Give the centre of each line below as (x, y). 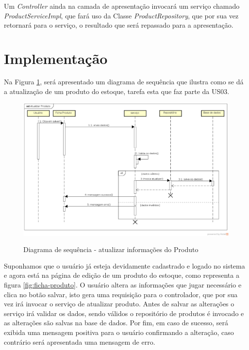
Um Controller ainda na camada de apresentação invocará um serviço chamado (122, 6)
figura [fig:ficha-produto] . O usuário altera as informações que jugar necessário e (123, 284)
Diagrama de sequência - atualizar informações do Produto (111, 249)
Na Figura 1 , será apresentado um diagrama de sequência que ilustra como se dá (124, 81)
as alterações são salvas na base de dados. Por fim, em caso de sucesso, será (116, 323)
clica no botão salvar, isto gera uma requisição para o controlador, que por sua (121, 294)
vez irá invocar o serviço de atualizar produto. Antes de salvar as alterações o (119, 304)
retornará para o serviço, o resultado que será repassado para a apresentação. (119, 25)
